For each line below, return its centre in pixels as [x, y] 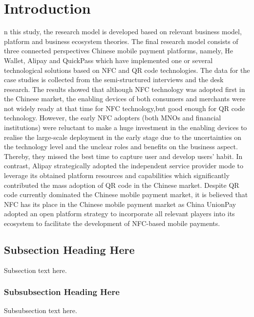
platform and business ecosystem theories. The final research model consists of [121, 41]
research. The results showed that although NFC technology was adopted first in [125, 89]
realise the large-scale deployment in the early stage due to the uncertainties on [123, 137]
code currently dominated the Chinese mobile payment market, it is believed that [126, 194]
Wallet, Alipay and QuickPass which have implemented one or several [108, 60]
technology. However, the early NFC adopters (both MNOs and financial [113, 118]
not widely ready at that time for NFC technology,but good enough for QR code [125, 108]
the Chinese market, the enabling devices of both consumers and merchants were [125, 99]
